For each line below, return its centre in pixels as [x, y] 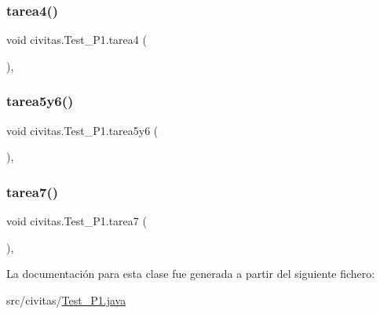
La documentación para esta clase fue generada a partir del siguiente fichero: [191, 274]
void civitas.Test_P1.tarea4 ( [77, 40]
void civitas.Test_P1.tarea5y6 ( [82, 130]
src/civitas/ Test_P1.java [66, 299]
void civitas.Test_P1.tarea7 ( [77, 221]
